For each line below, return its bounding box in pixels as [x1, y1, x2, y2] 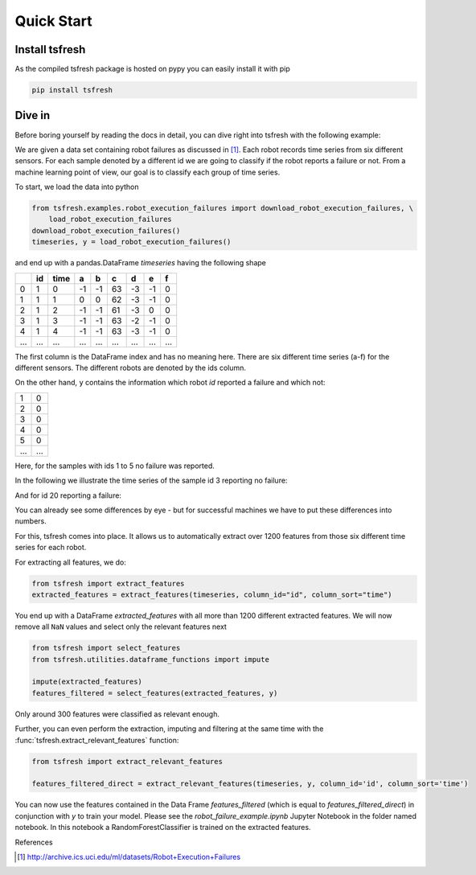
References [14, 837, 53, 847]
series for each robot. [14, 543, 87, 553]
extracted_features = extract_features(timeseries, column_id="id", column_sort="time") [31, 589, 393, 599]
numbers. [14, 516, 47, 526]
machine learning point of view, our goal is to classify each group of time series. [14, 167, 281, 177]
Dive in [14, 109, 51, 122]
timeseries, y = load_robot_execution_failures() [31, 237, 232, 247]
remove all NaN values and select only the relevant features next [14, 622, 227, 631]
